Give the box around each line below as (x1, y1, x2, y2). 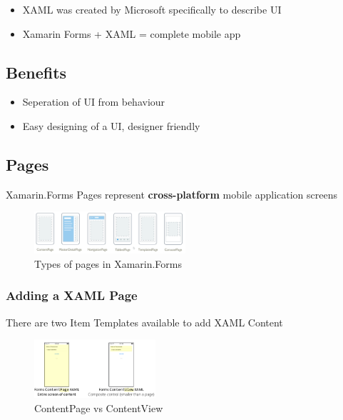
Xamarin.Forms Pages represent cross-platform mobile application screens (6, 186, 337, 201)
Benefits (6, 61, 67, 83)
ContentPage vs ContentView (34, 400, 163, 415)
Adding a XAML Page (6, 286, 138, 304)
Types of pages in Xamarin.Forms (34, 256, 183, 271)
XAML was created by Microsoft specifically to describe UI (22, 2, 282, 16)
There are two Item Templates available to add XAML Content (6, 314, 283, 329)
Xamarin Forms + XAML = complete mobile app (22, 26, 241, 41)
